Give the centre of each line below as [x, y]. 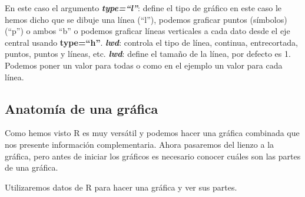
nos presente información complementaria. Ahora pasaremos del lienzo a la [140, 144]
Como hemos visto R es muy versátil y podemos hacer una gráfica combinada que [152, 133]
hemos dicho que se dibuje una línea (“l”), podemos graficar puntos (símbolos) [146, 19]
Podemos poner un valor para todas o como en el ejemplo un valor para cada [144, 65]
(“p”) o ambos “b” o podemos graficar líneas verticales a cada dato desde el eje [147, 31]
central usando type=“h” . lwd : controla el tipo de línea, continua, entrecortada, [151, 42]
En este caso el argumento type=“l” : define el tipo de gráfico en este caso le [143, 8]
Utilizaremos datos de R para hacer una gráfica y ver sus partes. [121, 187]
